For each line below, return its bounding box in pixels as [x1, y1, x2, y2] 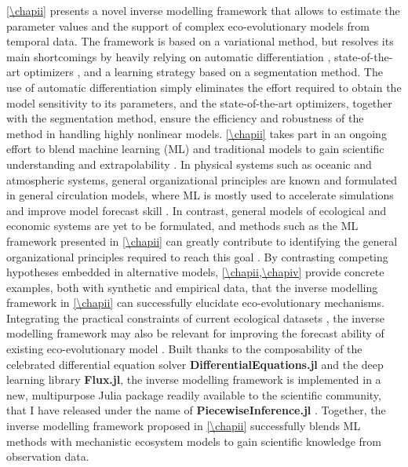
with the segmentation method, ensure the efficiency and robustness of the [6, 110, 364, 126]
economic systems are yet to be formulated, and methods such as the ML [6, 217, 359, 234]
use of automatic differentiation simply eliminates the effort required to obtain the [6, 78, 402, 95]
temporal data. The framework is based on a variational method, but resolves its [6, 33, 394, 49]
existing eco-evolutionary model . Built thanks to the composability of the [6, 341, 362, 357]
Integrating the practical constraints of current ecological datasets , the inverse [6, 309, 385, 326]
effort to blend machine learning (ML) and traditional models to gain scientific [6, 140, 384, 157]
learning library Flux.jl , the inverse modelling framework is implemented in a [6, 371, 381, 388]
